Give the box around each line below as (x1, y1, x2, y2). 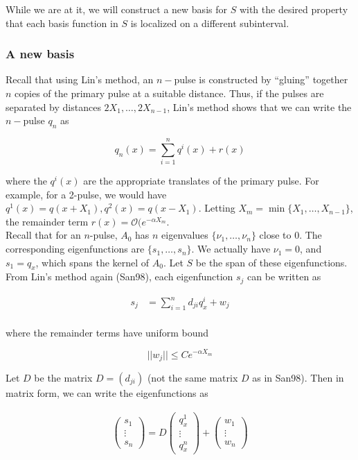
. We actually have (191, 241, 271, 256)
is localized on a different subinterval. (130, 15, 289, 30)
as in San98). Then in (252, 370, 344, 384)
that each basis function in (6, 15, 118, 30)
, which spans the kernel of (35, 255, 150, 269)
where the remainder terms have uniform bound (6, 325, 209, 339)
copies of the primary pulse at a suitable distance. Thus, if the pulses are (15, 86, 324, 100)
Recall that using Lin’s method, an (6, 72, 154, 87)
